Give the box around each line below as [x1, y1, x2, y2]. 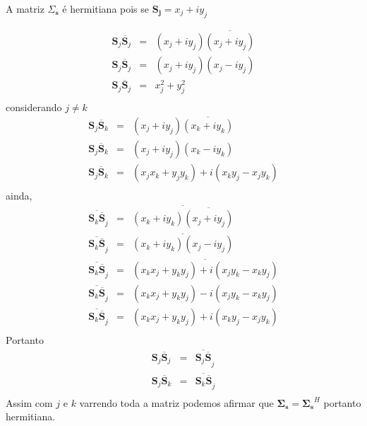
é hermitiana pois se [62, 1, 150, 16]
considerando [6, 100, 62, 115]
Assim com [6, 395, 53, 410]
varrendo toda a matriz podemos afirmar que [79, 395, 274, 410]
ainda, [6, 188, 32, 203]
